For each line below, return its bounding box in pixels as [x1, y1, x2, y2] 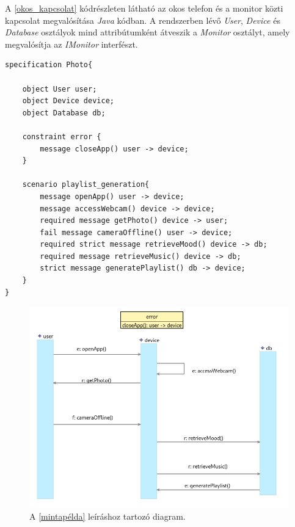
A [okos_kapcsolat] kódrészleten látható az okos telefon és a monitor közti [5, 2, 283, 14]
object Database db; [22, 108, 106, 117]
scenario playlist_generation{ [22, 180, 150, 189]
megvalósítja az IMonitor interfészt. [5, 37, 138, 50]
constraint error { [22, 132, 101, 141]
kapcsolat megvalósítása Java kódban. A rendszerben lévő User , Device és [5, 13, 280, 26]
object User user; [22, 84, 97, 93]
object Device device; [22, 96, 114, 106]
